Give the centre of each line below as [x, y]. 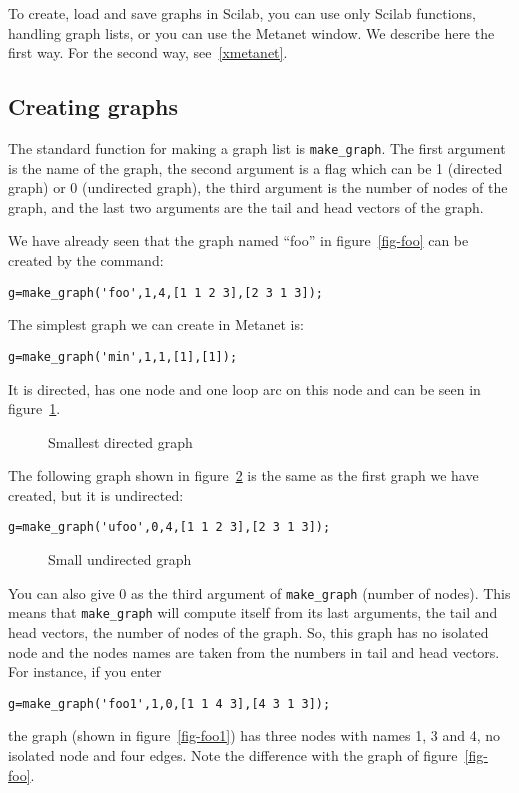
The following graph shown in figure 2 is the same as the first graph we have [243, 475]
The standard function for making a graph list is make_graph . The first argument [257, 147]
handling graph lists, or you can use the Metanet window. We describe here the [251, 32]
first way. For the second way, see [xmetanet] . [148, 52]
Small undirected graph [120, 559]
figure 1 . [34, 408]
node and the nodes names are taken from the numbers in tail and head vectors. [254, 651]
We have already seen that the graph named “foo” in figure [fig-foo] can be [238, 240]
